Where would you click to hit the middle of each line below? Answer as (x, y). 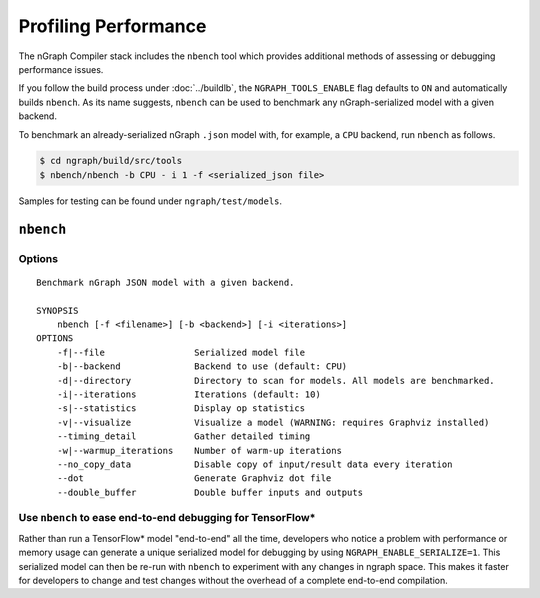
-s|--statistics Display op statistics (180, 408)
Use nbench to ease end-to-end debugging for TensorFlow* (167, 518)
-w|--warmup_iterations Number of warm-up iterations (199, 450)
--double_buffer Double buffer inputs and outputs (210, 492)
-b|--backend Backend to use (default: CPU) (202, 366)
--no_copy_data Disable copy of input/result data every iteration (254, 464)
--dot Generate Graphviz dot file (194, 478)
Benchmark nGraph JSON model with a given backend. (165, 282)
